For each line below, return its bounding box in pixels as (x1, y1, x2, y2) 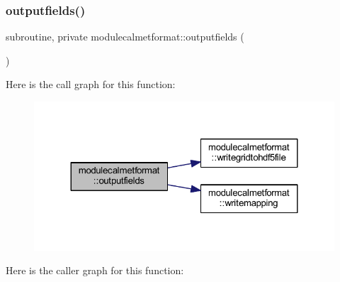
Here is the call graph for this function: (6, 77, 176, 92)
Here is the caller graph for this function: (6, 263, 184, 278)
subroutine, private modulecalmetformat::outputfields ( (6, 29, 244, 44)
